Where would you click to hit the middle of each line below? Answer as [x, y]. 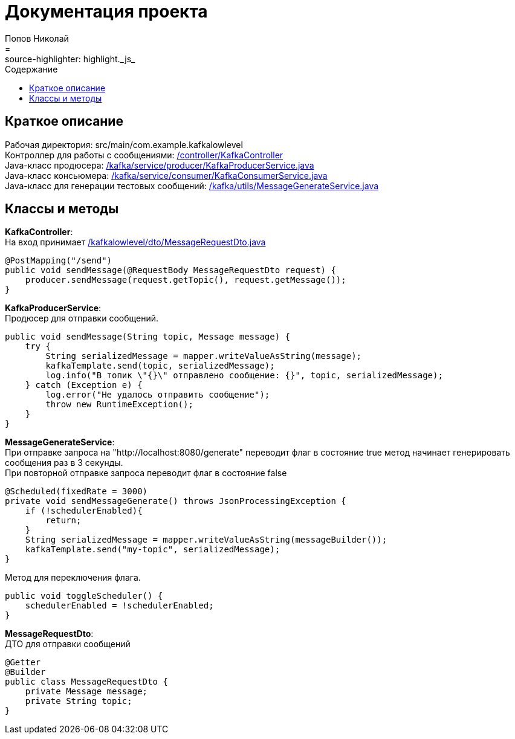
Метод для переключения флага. [73, 578]
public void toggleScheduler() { [84, 596]
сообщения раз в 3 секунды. [64, 463]
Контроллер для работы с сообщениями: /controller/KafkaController [144, 155]
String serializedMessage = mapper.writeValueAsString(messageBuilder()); [206, 540]
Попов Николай [37, 38]
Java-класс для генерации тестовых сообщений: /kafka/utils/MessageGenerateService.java [192, 186]
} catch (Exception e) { [84, 385]
